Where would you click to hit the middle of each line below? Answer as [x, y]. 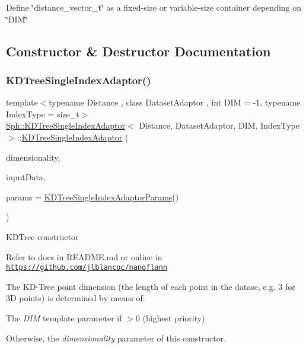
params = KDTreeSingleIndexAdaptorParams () [93, 197]
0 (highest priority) [170, 317]
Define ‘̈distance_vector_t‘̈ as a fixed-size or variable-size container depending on [154, 7]
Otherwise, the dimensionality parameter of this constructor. [116, 338]
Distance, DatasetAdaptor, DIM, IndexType [219, 125]
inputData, [26, 177]
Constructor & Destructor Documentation [138, 51]
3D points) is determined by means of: [76, 298]
